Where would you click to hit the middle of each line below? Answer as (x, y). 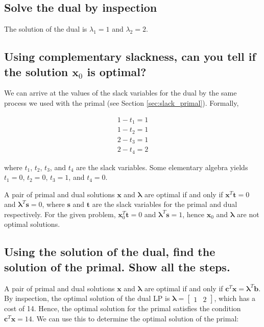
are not (248, 214)
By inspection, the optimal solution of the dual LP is (87, 298)
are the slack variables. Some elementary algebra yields (162, 167)
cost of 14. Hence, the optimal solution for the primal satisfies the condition (123, 308)
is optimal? (117, 71)
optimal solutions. (32, 224)
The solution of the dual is (46, 29)
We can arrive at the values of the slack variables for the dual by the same (121, 93)
